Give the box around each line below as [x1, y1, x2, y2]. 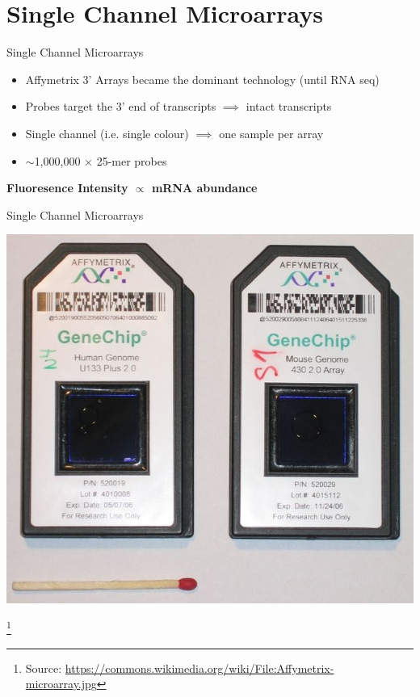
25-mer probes [96, 152, 167, 169]
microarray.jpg [25, 675, 97, 692]
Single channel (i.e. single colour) [25, 124, 189, 141]
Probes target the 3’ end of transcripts [25, 98, 216, 115]
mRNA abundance [151, 179, 258, 196]
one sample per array [219, 124, 324, 141]
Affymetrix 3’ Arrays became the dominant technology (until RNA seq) [25, 70, 380, 87]
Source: [25, 659, 62, 676]
